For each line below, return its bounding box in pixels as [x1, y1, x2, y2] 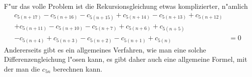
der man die [4, 63, 40, 74]
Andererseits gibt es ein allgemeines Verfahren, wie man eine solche [4, 44, 206, 54]
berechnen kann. [53, 63, 103, 74]
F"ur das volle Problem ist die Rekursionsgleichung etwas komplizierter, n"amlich [4, 1, 248, 11]
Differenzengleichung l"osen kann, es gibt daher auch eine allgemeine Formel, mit [4, 54, 248, 64]
